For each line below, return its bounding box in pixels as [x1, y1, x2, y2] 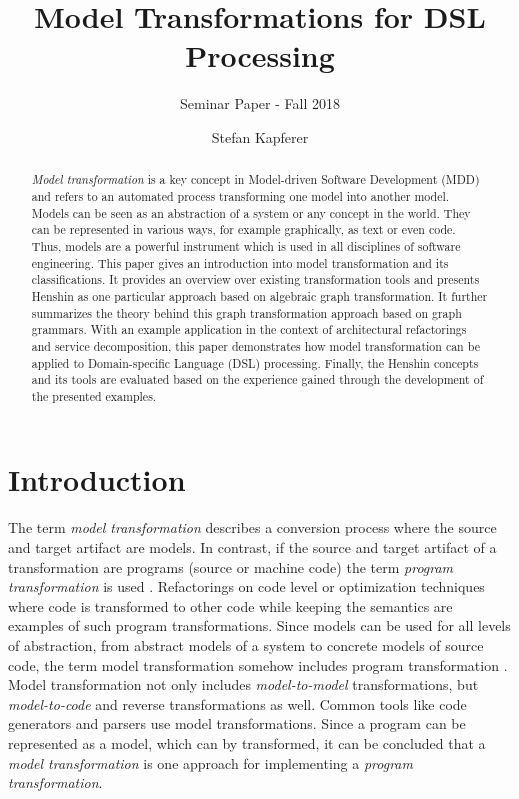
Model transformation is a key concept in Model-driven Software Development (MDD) [31, 171, 480, 188]
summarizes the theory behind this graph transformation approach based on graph [31, 304, 462, 321]
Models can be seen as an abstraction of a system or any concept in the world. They [31, 204, 471, 221]
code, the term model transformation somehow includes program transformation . [8, 654, 508, 675]
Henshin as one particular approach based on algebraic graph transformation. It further [31, 287, 488, 304]
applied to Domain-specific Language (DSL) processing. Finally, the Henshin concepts [31, 354, 479, 371]
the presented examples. [31, 387, 157, 404]
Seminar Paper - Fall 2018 [180, 93, 340, 114]
